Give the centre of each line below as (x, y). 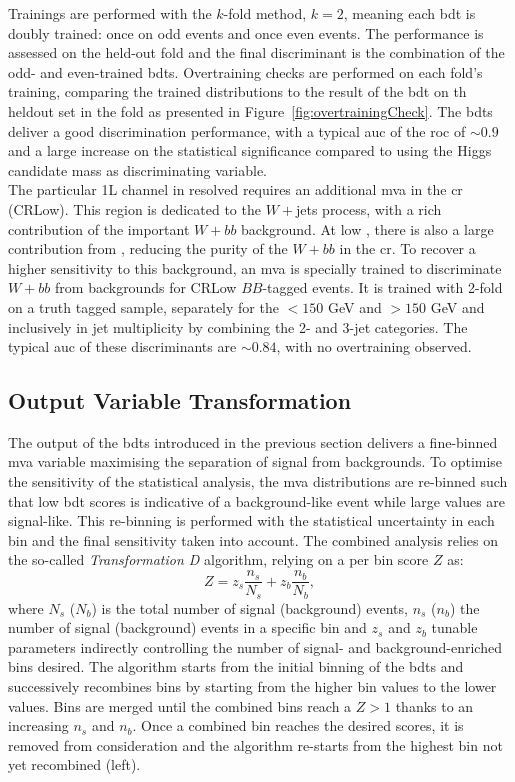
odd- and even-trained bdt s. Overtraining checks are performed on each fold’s (245, 71)
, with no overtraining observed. (374, 346)
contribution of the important (99, 228)
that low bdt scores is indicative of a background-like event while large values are (257, 500)
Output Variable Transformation (180, 400)
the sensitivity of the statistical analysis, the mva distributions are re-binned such (258, 481)
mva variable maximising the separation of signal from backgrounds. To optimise (255, 461)
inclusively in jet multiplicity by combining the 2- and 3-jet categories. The (238, 326)
